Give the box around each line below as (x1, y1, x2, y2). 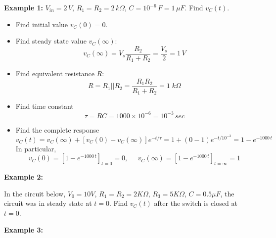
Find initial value (15, 19, 68, 29)
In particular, (15, 143, 56, 153)
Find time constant (15, 101, 74, 111)
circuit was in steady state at (4, 198, 92, 208)
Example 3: (4, 224, 43, 235)
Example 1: (4, 2, 43, 12)
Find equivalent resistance (15, 68, 94, 79)
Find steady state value (15, 36, 87, 46)
